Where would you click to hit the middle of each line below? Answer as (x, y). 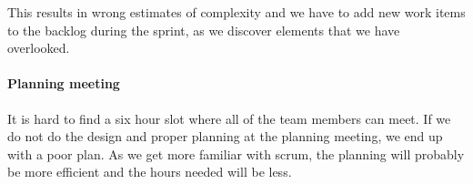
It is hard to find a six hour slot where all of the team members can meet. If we (229, 118)
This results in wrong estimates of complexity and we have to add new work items (236, 12)
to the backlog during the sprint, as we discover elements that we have (204, 30)
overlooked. (39, 48)
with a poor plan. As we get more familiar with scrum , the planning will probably (236, 153)
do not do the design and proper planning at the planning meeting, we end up (225, 136)
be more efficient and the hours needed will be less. (150, 172)
